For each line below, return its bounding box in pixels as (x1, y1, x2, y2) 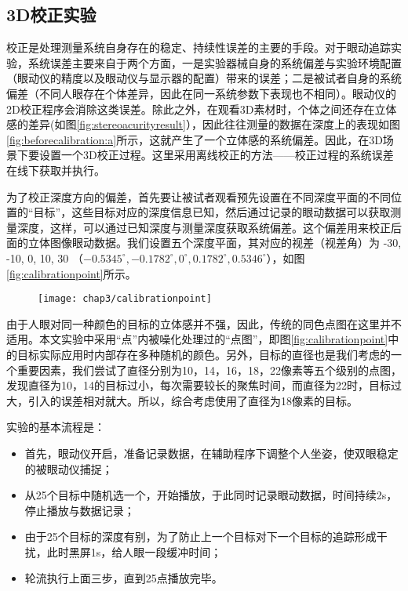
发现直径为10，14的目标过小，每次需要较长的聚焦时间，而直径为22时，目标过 (6, 377, 402, 393)
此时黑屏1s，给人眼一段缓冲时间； (46, 543, 222, 560)
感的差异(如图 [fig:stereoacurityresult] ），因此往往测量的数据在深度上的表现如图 (6, 116, 400, 132)
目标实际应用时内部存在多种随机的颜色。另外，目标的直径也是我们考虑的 (16, 346, 391, 362)
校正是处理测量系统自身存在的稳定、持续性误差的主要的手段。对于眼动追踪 (6, 39, 391, 56)
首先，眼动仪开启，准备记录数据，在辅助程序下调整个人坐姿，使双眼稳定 (24, 444, 399, 461)
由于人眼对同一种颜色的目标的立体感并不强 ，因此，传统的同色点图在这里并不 (6, 315, 402, 332)
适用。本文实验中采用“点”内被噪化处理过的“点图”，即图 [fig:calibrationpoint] (6, 331, 388, 347)
